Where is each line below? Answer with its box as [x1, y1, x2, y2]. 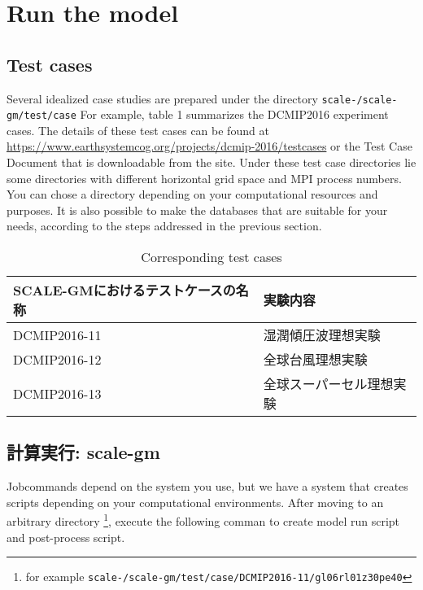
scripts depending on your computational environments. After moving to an [7, 493, 384, 510]
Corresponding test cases [141, 247, 282, 267]
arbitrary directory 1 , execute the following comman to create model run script [7, 510, 400, 530]
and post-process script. [7, 528, 125, 545]
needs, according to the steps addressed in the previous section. [7, 217, 322, 234]
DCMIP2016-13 [13, 383, 102, 403]
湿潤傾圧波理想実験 [263, 326, 381, 345]
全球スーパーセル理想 [263, 374, 394, 394]
